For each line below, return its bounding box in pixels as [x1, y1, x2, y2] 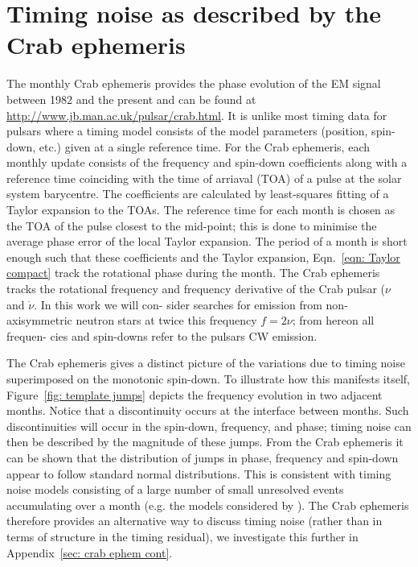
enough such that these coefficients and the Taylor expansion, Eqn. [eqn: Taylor [6, 248, 400, 265]
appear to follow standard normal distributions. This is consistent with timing [6, 465, 391, 482]
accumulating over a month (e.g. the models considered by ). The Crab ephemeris [6, 496, 409, 513]
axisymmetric [6, 312, 72, 329]
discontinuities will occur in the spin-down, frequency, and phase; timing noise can [6, 417, 412, 434]
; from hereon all [292, 312, 375, 329]
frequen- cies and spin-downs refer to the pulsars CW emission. [6, 327, 318, 344]
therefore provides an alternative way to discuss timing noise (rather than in [6, 512, 383, 529]
